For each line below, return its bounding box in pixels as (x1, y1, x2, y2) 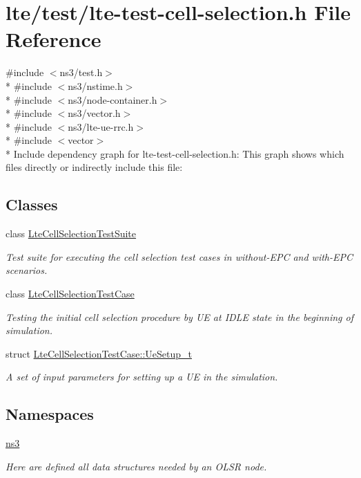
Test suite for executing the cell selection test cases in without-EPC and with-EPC (6, 249, 353, 264)
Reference (6, 25, 101, 53)
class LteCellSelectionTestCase (6, 286, 135, 301)
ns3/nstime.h (68, 78, 123, 93)
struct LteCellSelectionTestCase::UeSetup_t (6, 346, 192, 360)
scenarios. (6, 263, 48, 277)
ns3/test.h (59, 65, 103, 80)
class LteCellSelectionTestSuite (6, 226, 137, 241)
